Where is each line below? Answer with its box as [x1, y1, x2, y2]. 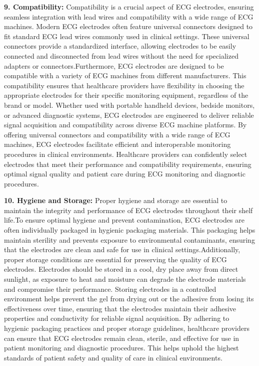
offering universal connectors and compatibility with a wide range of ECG [4, 129, 230, 139]
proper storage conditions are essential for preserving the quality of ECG [4, 254, 227, 264]
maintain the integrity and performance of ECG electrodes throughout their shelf [4, 205, 253, 215]
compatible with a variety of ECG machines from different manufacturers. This [4, 70, 246, 81]
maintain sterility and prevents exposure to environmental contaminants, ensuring [4, 234, 255, 245]
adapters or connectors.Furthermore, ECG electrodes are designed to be [4, 60, 224, 71]
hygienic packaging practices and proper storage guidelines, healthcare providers [4, 323, 249, 333]
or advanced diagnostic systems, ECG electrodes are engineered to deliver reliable [4, 109, 254, 120]
